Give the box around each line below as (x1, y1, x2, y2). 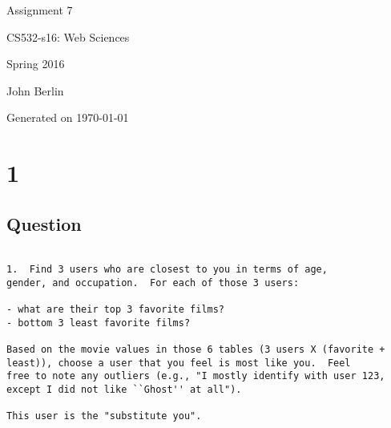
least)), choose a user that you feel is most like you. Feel (6, 357, 351, 369)
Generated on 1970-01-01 (6, 109, 129, 126)
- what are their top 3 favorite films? (6, 304, 225, 316)
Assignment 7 (6, 2, 73, 18)
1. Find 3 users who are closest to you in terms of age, (6, 264, 328, 276)
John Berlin (6, 82, 64, 99)
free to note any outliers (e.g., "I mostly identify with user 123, (6, 370, 385, 382)
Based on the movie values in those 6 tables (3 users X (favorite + (6, 344, 385, 356)
